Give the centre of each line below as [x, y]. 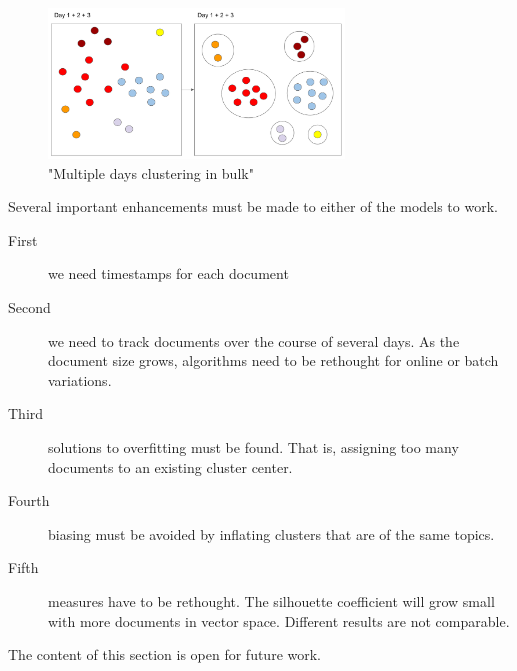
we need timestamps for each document [168, 273]
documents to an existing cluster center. [170, 466]
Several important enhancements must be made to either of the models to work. [253, 206]
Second [29, 306]
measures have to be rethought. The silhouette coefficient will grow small [271, 600]
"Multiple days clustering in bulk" [151, 172]
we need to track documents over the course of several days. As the [254, 340]
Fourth [29, 500]
